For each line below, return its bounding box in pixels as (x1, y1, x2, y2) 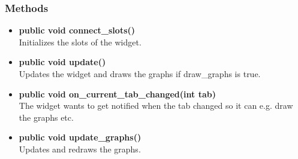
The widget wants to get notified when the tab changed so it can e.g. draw (19, 99, 293, 112)
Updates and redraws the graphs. (19, 142, 141, 155)
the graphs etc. (19, 111, 74, 123)
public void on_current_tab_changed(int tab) (19, 87, 216, 100)
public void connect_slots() (19, 24, 136, 36)
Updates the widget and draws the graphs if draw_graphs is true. (19, 68, 261, 79)
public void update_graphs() (19, 131, 142, 143)
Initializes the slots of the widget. (19, 35, 142, 48)
